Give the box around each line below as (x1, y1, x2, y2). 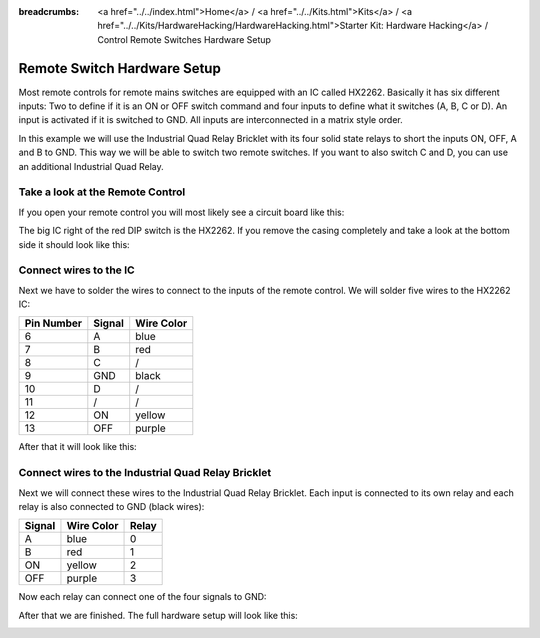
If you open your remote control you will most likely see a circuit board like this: (18, 206, 345, 218)
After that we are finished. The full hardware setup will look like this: (18, 609, 299, 621)
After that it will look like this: (18, 441, 137, 453)
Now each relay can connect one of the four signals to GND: (18, 591, 267, 603)
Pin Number (24, 316, 83, 330)
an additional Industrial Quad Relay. (18, 160, 164, 172)
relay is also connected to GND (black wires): (18, 501, 205, 513)
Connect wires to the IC (18, 263, 135, 277)
